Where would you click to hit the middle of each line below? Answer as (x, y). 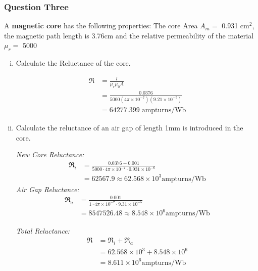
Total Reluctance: (43, 231)
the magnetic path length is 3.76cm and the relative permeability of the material (129, 35)
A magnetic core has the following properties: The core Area (101, 26)
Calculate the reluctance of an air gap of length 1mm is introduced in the (130, 128)
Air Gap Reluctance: (47, 189)
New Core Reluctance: (50, 154)
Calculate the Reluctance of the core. (73, 63)
